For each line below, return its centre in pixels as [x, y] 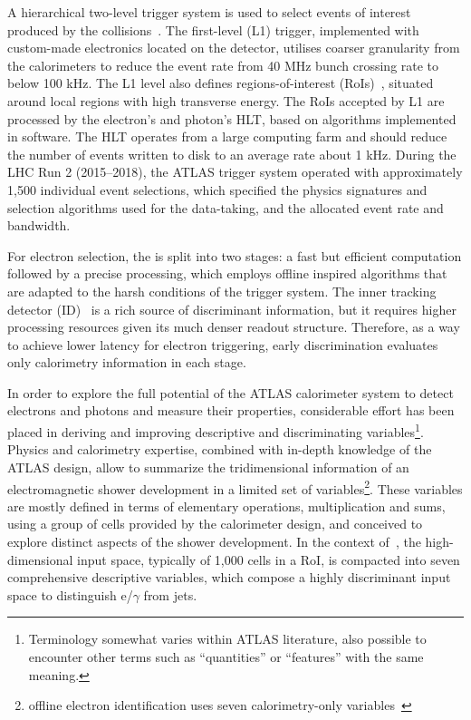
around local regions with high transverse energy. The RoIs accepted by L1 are [226, 100]
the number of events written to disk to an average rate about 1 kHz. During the [232, 154]
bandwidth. [39, 225]
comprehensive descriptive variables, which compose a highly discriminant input [229, 577]
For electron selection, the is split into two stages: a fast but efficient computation [235, 255]
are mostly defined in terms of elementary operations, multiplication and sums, [226, 506]
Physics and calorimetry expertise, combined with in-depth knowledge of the [220, 449]
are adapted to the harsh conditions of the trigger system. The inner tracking [222, 291]
